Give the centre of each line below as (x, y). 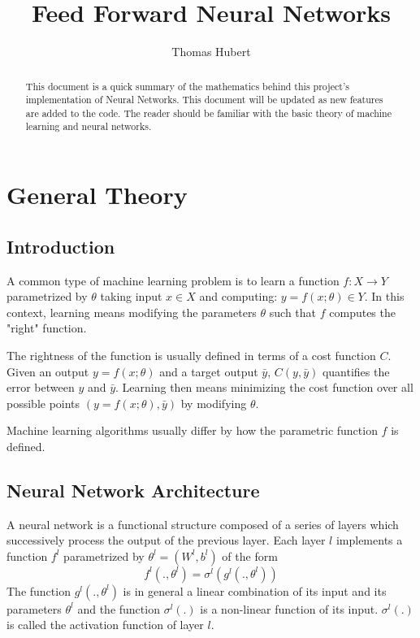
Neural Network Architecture (133, 490)
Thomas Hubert (211, 52)
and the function (119, 608)
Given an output (48, 371)
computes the (362, 312)
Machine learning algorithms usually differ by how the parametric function (192, 430)
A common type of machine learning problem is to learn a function (173, 280)
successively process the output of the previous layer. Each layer (166, 540)
